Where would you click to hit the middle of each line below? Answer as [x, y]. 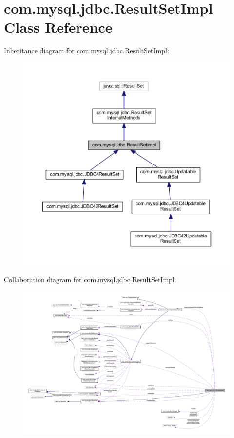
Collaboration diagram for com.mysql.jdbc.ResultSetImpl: [90, 279]
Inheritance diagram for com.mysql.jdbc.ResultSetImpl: [87, 50]
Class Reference [58, 27]
